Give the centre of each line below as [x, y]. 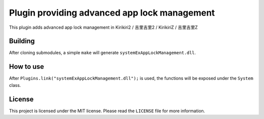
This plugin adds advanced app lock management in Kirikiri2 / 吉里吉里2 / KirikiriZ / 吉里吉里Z [103, 27]
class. [15, 85]
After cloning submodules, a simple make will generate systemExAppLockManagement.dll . [102, 53]
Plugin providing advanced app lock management [112, 13]
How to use [26, 67]
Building [22, 41]
